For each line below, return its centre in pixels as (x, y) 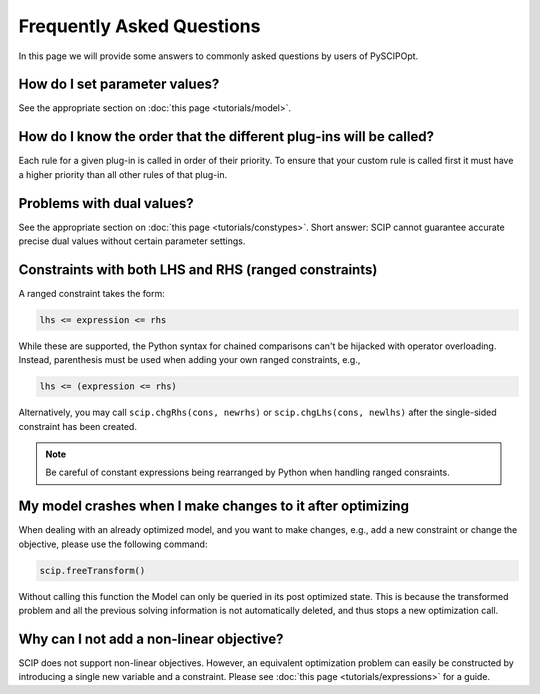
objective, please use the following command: (113, 544)
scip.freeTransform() (92, 570)
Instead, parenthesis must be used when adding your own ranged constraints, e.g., (189, 360)
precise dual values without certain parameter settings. (132, 241)
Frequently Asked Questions (139, 26)
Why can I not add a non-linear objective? (151, 638)
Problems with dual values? (106, 203)
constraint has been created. (77, 426)
